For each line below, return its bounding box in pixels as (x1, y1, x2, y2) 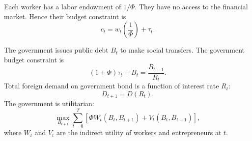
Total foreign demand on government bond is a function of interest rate (4, 81, 219, 91)
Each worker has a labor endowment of (4, 1, 121, 11)
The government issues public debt (4, 45, 109, 55)
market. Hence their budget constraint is (4, 11, 126, 21)
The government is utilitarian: (4, 98, 94, 109)
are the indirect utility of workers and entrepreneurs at (56, 127, 222, 138)
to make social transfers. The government (120, 45, 245, 55)
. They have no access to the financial (135, 1, 248, 11)
